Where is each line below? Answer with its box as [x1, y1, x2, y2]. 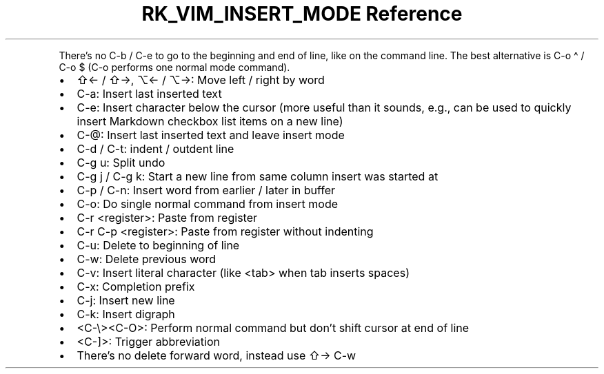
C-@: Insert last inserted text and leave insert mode [77, 127, 345, 142]
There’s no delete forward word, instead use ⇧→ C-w [77, 348, 356, 362]
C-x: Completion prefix [77, 279, 195, 293]
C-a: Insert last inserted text [77, 86, 222, 101]
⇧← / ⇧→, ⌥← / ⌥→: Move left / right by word [77, 72, 325, 87]
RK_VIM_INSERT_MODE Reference [141, 2, 463, 25]
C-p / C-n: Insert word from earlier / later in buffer [77, 183, 336, 197]
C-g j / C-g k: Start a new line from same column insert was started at [77, 169, 439, 183]
